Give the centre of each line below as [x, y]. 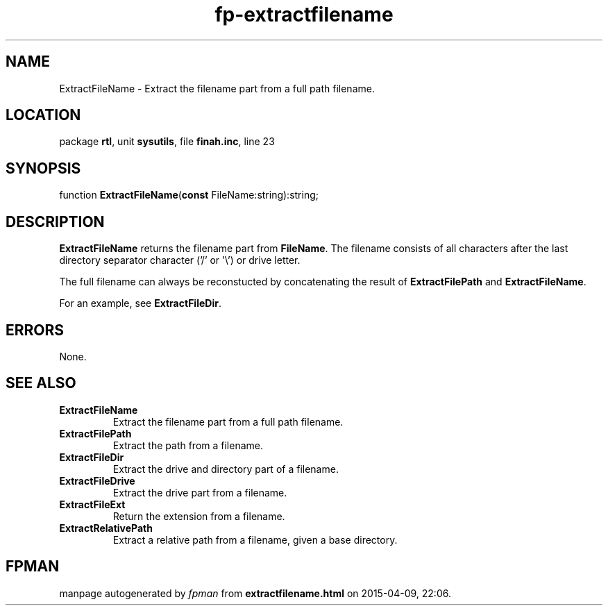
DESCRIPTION [55, 221]
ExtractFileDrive [97, 480]
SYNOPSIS [43, 168]
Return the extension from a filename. [199, 516]
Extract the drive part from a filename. [200, 492]
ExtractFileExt [92, 504]
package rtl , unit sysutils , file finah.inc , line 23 [167, 142]
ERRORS [35, 330]
